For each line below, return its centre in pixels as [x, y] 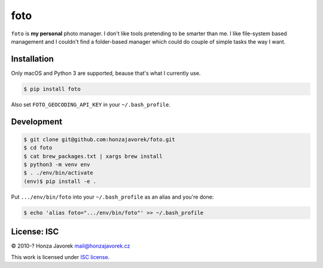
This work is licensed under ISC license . [60, 257]
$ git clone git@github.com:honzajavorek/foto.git [100, 139]
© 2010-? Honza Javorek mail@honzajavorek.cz [71, 246]
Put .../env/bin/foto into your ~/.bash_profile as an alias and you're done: [112, 197]
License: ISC [35, 232]
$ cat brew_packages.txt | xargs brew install [93, 156]
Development [37, 122]
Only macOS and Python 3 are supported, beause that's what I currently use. [106, 73]
